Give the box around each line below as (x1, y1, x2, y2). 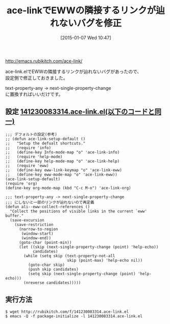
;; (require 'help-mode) (5, 154, 63, 159)
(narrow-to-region (18, 227, 58, 232)
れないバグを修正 (50, 17, 122, 29)
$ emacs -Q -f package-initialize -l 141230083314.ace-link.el (5, 313, 143, 319)
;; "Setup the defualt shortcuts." (5, 141, 86, 146)
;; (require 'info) (5, 145, 52, 151)
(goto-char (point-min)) (18, 240, 72, 245)
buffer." (5, 213, 24, 218)
